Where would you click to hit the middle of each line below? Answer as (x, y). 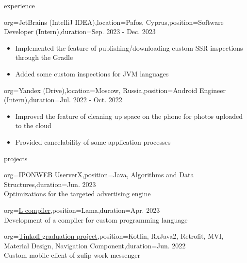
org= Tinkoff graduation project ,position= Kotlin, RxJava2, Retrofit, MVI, (114, 236)
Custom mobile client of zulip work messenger (72, 255)
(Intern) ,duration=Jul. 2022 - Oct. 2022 (63, 100)
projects (16, 158)
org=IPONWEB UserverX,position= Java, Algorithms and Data (99, 175)
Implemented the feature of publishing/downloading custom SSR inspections (129, 47)
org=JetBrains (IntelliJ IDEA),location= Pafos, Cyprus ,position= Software (114, 22)
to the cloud (33, 125)
